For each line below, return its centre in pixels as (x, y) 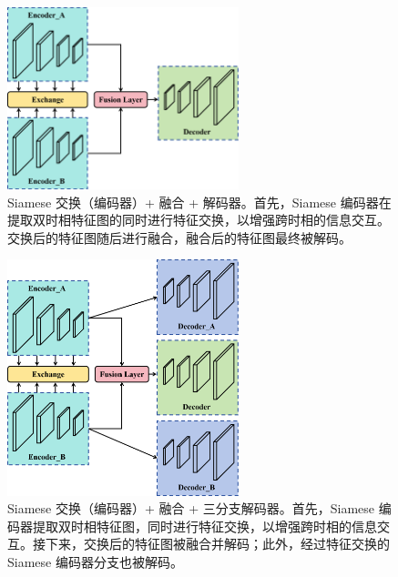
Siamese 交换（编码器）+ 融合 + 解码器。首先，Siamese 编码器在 (199, 202)
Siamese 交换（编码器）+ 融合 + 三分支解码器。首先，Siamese (191, 508)
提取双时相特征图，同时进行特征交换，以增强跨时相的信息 (204, 526)
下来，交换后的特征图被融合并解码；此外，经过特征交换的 (217, 544)
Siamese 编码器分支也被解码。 (95, 561)
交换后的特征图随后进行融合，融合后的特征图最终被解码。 (179, 237)
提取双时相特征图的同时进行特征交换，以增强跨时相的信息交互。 (199, 220)
